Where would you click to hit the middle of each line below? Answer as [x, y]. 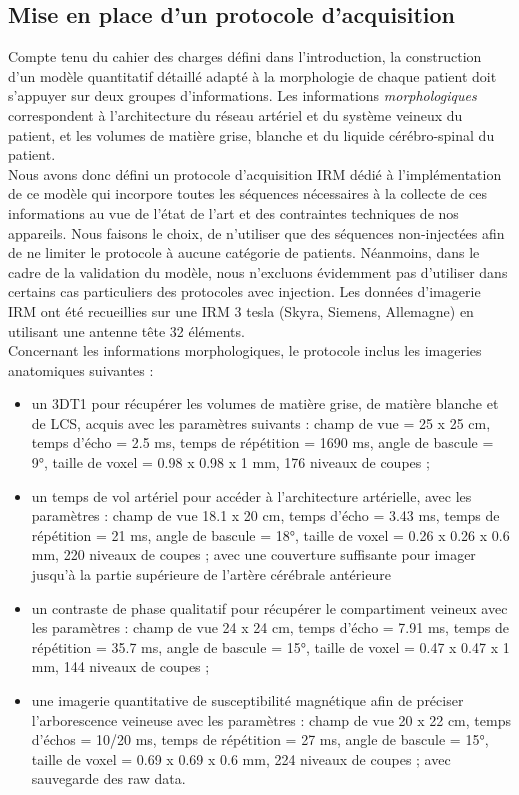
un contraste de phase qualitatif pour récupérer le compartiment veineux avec [269, 607]
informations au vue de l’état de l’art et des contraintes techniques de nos [233, 212]
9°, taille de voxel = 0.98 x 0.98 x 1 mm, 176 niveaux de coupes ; [230, 462]
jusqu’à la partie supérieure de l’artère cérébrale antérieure [211, 574]
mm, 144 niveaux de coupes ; [120, 666]
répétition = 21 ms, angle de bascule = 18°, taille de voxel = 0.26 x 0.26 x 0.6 [270, 534]
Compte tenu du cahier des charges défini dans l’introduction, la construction [245, 56]
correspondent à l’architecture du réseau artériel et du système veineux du [235, 114]
